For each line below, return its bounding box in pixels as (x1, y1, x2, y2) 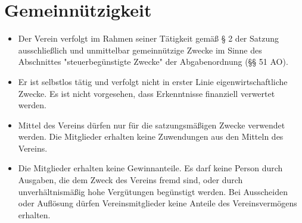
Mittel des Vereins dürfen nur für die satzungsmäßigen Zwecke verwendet (18, 118, 285, 131)
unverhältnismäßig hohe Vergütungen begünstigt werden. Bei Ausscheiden (18, 185, 288, 197)
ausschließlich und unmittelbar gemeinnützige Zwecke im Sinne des (18, 43, 262, 56)
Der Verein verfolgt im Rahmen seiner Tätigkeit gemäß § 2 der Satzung (18, 32, 279, 45)
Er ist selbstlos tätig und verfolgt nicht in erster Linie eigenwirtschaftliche (18, 75, 288, 87)
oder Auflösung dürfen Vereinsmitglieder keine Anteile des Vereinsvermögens (18, 197, 297, 209)
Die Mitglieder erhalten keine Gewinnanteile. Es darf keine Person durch (18, 162, 283, 174)
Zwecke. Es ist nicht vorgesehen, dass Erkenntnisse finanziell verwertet (18, 87, 275, 99)
